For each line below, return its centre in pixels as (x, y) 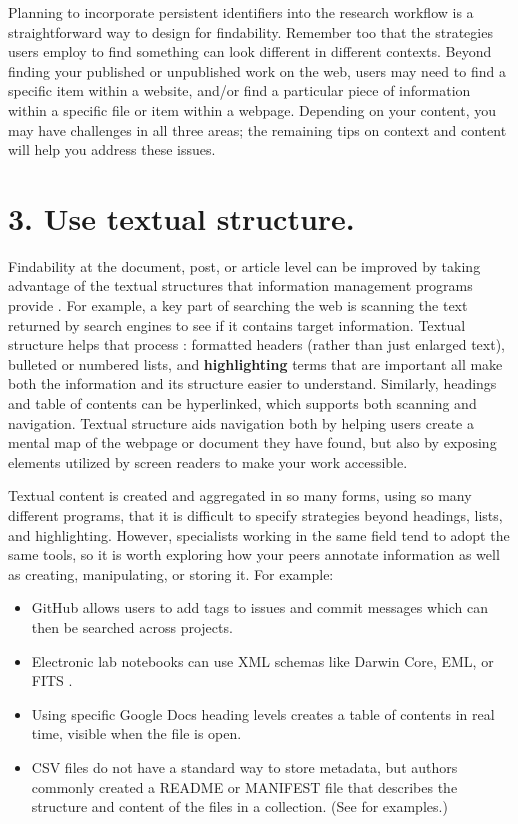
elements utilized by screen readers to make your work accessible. (208, 461)
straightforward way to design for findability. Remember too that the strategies (250, 31)
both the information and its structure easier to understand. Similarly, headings (252, 383)
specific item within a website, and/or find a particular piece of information (239, 90)
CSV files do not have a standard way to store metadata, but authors (244, 766)
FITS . (52, 680)
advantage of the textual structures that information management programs (240, 285)
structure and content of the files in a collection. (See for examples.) (239, 806)
